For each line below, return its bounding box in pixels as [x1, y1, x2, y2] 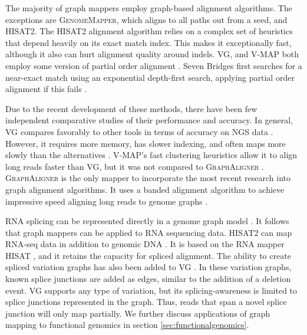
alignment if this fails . [5, 83, 87, 95]
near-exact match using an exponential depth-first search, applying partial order [5, 71, 295, 83]
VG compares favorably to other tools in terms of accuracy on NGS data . [5, 125, 273, 137]
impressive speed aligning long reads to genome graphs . [5, 195, 208, 207]
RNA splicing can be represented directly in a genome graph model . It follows [5, 215, 289, 227]
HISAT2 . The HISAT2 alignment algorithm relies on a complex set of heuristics [5, 25, 293, 37]
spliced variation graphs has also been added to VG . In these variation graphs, [5, 261, 292, 273]
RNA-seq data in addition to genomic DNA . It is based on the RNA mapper [5, 238, 285, 250]
